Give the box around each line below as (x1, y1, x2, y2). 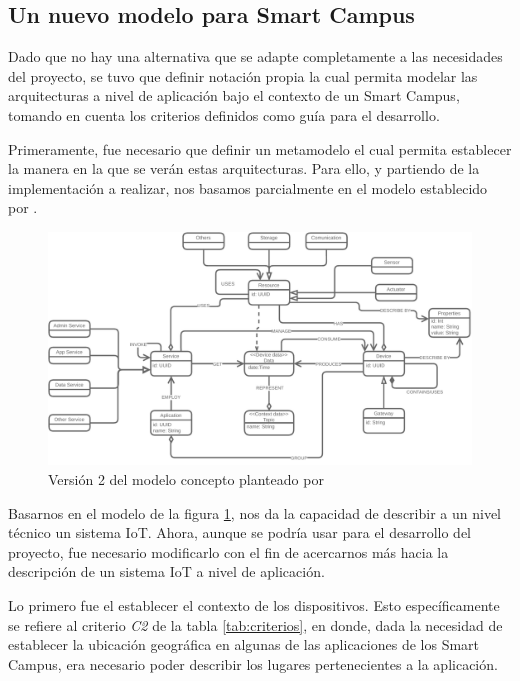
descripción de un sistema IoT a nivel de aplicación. (8, 561, 325, 582)
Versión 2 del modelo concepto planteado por (48, 469, 324, 490)
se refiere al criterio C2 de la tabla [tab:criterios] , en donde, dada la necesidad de (8, 614, 503, 635)
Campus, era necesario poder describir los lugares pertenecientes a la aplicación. (8, 653, 498, 674)
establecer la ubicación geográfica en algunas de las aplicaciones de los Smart (8, 634, 480, 655)
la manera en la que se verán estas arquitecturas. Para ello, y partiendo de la (8, 158, 480, 179)
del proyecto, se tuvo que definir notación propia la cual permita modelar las (8, 65, 478, 86)
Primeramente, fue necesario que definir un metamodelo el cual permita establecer (8, 138, 512, 159)
